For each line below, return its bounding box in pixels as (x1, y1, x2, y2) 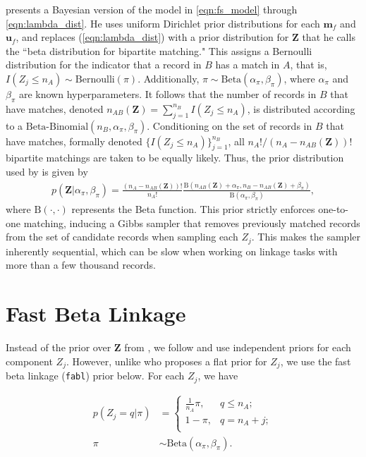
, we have (197, 368, 238, 383)
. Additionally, (138, 71, 200, 85)
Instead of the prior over (6, 340, 111, 355)
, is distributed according (247, 101, 355, 116)
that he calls (302, 30, 355, 44)
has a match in (215, 57, 280, 72)
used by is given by (6, 164, 88, 178)
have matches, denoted (6, 101, 104, 116)
